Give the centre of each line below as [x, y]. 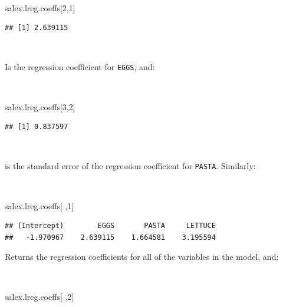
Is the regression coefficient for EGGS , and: [80, 67]
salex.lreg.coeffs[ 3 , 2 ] [40, 106]
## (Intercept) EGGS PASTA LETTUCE [110, 226]
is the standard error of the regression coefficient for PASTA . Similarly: [130, 166]
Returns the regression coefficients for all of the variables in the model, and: [142, 257]
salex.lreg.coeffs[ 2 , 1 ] [40, 7]
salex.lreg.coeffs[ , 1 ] [40, 205]
